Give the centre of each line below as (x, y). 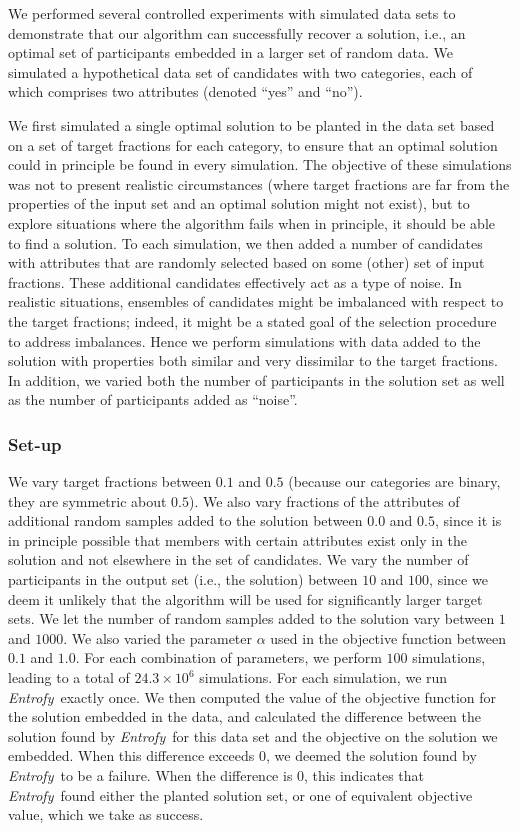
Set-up (35, 443)
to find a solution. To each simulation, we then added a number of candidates (245, 242)
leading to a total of (69, 677)
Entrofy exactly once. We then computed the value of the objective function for (252, 696)
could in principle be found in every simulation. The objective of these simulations (260, 164)
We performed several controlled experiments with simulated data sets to (232, 13)
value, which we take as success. (106, 814)
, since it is (468, 520)
